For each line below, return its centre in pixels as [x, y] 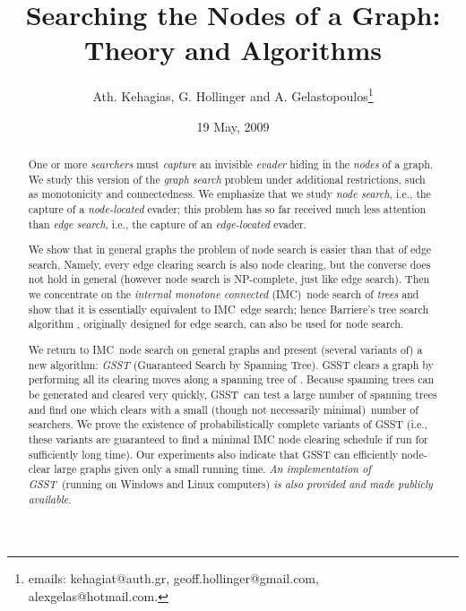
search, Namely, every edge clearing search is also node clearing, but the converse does [229, 264]
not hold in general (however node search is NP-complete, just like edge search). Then [229, 279]
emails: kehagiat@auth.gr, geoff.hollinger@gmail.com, [173, 578]
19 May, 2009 [233, 126]
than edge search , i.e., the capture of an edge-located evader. [167, 224]
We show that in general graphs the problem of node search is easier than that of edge [230, 250]
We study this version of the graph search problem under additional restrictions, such [227, 179]
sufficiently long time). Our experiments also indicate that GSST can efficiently [213, 454]
